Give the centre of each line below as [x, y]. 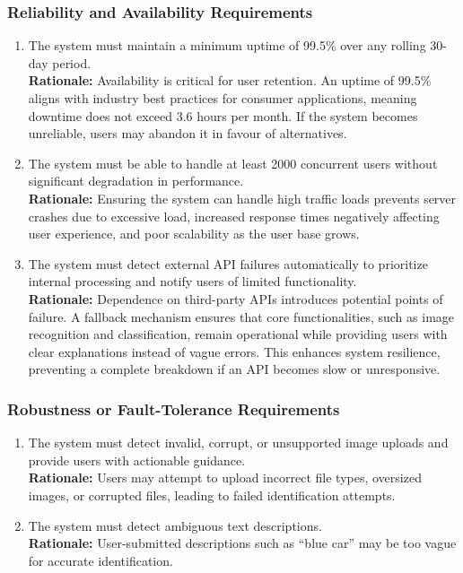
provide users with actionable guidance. [137, 460]
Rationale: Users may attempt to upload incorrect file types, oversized [225, 477]
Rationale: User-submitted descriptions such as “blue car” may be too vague [242, 543]
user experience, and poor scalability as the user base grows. [194, 234]
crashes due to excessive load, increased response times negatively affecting [234, 216]
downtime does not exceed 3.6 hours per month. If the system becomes [223, 115]
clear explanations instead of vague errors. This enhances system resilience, [234, 351]
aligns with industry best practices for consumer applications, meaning [223, 98]
